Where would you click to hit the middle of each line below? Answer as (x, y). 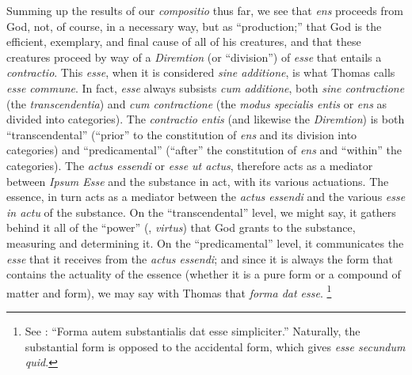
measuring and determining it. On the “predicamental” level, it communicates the (205, 242)
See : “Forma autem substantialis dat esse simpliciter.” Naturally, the (193, 330)
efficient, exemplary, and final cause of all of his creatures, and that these (184, 42)
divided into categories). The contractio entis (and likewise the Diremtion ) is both (206, 119)
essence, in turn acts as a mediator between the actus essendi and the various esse (206, 197)
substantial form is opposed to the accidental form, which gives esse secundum (215, 346)
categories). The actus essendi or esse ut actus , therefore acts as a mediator (190, 165)
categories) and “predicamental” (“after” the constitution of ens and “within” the (204, 150)
